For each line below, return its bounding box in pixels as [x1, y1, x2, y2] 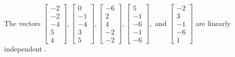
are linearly [195, 17, 231, 28]
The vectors [4, 17, 41, 28]
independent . [4, 43, 47, 54]
